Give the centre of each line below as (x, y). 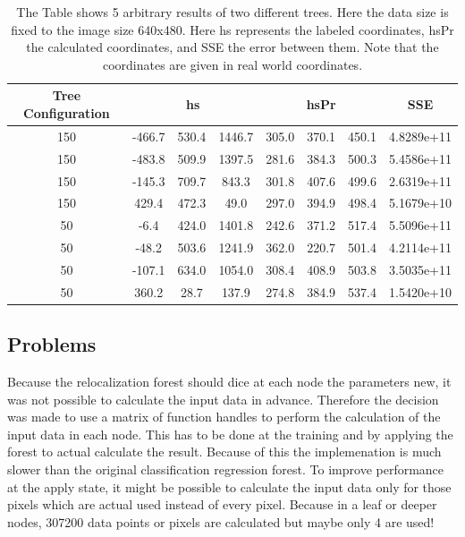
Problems (52, 344)
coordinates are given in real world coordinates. (232, 64)
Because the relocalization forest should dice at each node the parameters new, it (229, 382)
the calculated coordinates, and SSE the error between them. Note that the (232, 47)
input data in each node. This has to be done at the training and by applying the (230, 434)
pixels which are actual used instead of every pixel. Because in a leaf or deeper (222, 504)
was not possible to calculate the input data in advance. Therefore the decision (223, 399)
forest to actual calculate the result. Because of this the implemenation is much (224, 452)
